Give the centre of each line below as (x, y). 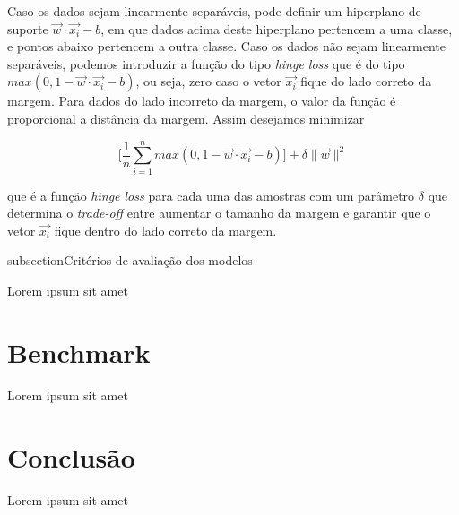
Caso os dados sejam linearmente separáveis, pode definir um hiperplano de (214, 11)
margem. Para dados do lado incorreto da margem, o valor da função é (202, 101)
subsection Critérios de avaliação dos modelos (130, 260)
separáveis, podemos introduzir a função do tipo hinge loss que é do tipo (206, 63)
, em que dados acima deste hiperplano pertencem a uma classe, (277, 28)
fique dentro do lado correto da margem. (165, 230)
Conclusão (71, 456)
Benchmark (79, 352)
